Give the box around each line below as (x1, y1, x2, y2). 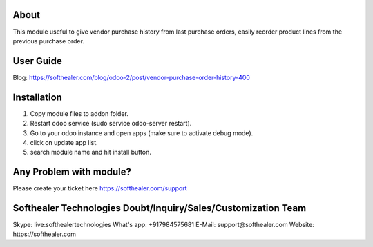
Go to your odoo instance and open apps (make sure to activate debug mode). (30, 128, 254, 137)
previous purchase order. (12, 37, 84, 45)
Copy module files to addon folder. (30, 109, 129, 117)
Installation (12, 91, 62, 103)
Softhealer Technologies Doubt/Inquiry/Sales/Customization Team (12, 202, 307, 214)
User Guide (12, 55, 62, 67)
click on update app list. (30, 138, 98, 146)
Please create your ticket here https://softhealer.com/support (12, 184, 187, 192)
